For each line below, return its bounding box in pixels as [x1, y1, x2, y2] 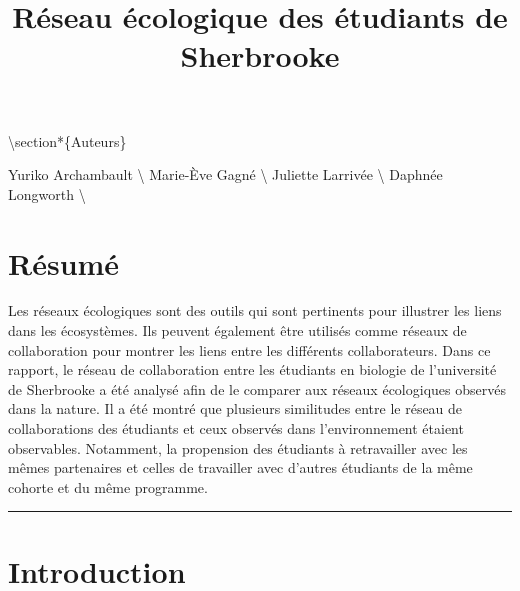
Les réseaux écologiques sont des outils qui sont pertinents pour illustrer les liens [8, 300, 502, 321]
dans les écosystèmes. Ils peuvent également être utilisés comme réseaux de [8, 320, 467, 341]
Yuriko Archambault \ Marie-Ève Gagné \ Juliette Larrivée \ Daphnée [8, 164, 443, 185]
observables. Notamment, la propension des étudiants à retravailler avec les [8, 437, 468, 458]
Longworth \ [8, 183, 86, 204]
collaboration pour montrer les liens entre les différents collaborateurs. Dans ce [8, 339, 491, 360]
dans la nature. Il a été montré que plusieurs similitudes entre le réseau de [8, 398, 463, 419]
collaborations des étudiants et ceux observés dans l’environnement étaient [8, 418, 464, 439]
